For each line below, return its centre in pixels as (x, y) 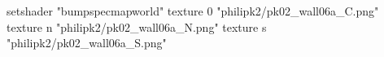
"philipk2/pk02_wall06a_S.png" (87, 43)
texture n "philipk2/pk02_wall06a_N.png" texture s (137, 26)
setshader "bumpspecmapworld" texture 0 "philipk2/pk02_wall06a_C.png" (193, 11)
